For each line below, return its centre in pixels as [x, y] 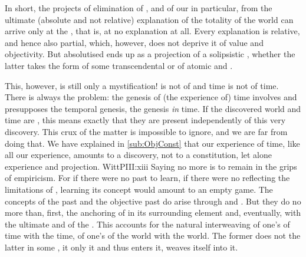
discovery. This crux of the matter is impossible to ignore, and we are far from [146, 131]
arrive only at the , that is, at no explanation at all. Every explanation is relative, [152, 31]
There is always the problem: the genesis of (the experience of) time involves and [151, 97]
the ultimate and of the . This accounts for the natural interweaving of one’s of [147, 224]
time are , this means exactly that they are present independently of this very [145, 120]
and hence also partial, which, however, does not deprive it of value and [134, 42]
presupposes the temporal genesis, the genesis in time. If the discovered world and [153, 108]
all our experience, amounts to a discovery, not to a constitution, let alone [139, 155]
